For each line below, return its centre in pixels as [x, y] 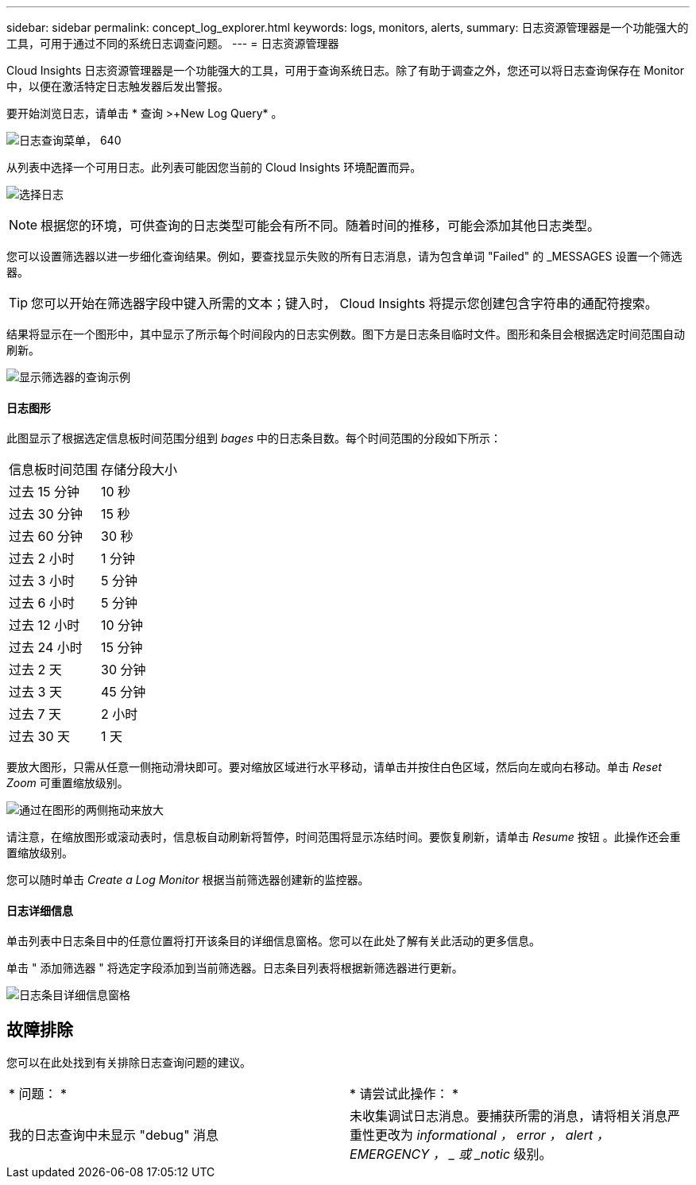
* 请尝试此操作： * [404, 1094]
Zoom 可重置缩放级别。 [68, 783]
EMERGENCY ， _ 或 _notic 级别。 [451, 1154]
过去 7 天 [35, 714]
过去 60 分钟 [46, 537]
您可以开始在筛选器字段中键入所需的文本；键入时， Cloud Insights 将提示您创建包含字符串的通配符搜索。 [344, 303]
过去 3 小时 [42, 581]
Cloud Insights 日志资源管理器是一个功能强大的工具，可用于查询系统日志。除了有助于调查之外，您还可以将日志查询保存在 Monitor [345, 70]
